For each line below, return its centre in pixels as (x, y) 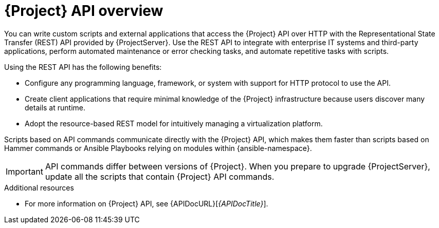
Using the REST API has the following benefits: (83, 67)
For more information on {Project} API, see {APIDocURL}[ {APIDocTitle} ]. (147, 203)
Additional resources (39, 187)
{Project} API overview (84, 11)
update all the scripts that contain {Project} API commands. (160, 176)
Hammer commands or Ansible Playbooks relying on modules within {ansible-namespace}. (158, 148)
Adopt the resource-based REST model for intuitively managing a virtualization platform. (174, 123)
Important (24, 171)
